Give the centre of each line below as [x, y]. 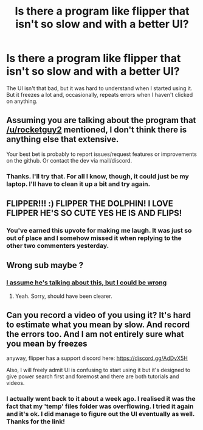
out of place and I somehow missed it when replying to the [94, 238]
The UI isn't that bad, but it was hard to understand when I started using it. [99, 88]
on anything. [22, 101]
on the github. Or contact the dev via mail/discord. [69, 160]
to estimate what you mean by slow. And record [98, 325]
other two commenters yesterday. [58, 245]
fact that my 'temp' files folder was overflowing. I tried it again [100, 406]
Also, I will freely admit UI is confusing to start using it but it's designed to [98, 370]
